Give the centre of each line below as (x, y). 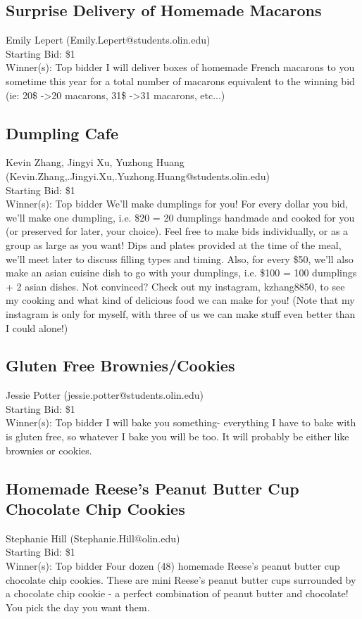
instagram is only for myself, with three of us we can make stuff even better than (181, 313)
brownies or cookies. (49, 450)
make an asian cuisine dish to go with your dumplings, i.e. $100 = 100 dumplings (181, 273)
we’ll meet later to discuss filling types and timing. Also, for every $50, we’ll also (180, 259)
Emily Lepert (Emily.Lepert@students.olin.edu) (108, 40)
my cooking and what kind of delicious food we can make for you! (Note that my (180, 300)
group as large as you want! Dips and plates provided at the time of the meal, (174, 244)
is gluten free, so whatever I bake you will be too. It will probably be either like (177, 436)
